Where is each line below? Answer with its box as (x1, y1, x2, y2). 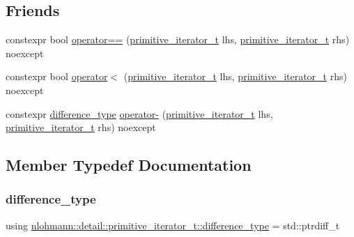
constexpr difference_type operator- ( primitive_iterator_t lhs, (6, 106, 273, 121)
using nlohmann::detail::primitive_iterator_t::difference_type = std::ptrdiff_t (6, 217, 340, 232)
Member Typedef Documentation (6, 154, 252, 176)
